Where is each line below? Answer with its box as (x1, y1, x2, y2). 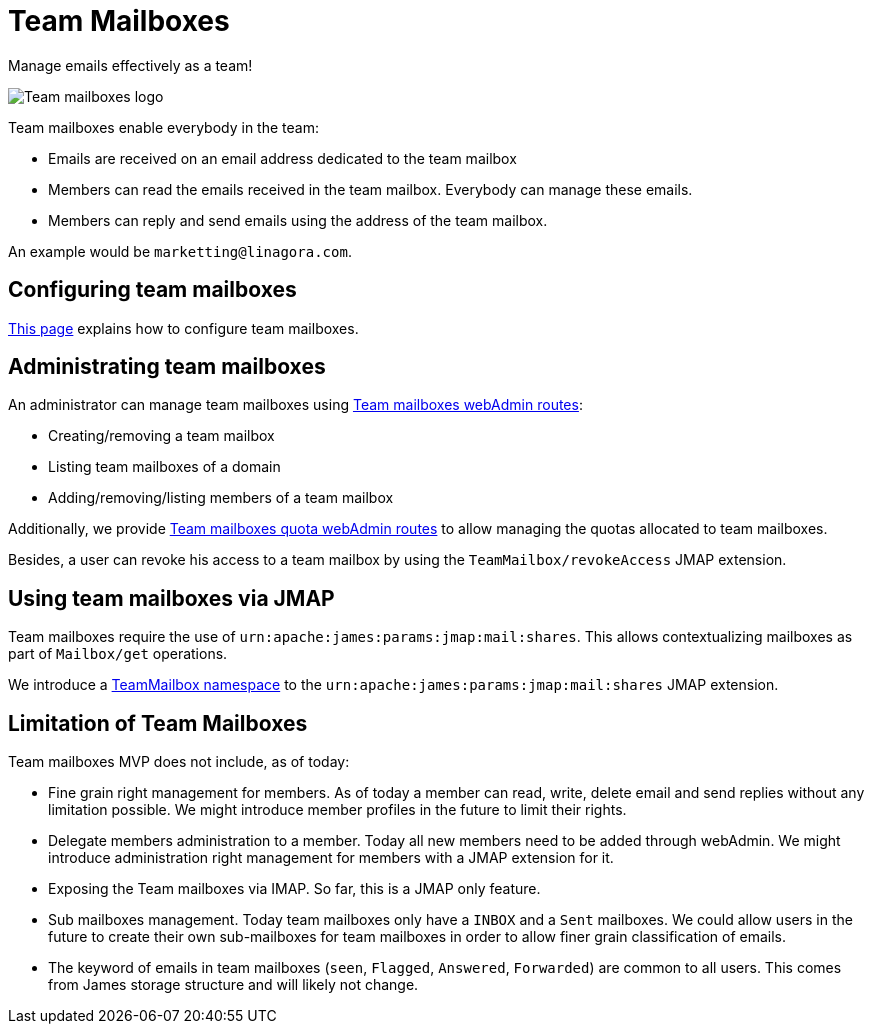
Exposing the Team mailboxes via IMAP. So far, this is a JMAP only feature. (48, 880, 541, 898)
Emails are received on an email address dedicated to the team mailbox (48, 149, 517, 167)
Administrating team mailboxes (8, 354, 326, 380)
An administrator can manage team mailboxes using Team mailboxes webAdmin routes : (8, 396, 583, 414)
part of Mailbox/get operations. (8, 645, 228, 663)
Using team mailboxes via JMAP (8, 585, 335, 611)
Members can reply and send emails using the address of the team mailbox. (48, 211, 548, 229)
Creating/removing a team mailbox (48, 427, 275, 445)
